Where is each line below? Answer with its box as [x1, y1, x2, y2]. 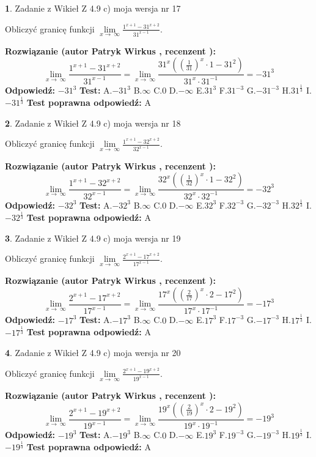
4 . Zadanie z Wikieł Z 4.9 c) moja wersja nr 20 [5, 346, 181, 359]
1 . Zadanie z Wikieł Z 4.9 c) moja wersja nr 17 [5, 2, 181, 14]
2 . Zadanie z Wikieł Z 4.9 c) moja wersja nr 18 [5, 116, 181, 129]
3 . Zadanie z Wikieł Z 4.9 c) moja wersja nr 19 [5, 231, 181, 244]
